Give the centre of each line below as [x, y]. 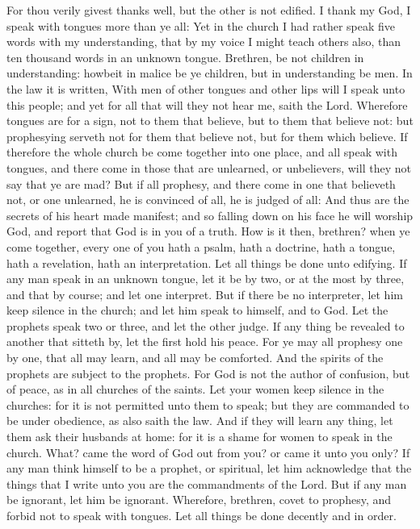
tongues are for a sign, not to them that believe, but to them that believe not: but [210, 121]
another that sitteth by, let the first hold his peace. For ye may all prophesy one [205, 342]
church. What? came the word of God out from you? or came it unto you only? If [208, 452]
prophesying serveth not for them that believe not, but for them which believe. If [207, 136]
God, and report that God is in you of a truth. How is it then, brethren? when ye [208, 231]
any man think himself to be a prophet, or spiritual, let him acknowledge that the [209, 468]
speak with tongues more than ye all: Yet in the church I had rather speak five [201, 25]
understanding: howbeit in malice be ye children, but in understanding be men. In [210, 73]
